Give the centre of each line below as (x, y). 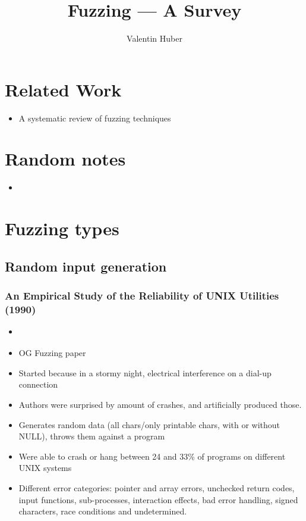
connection (38, 384)
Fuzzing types (62, 228)
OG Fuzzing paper (52, 353)
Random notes (65, 159)
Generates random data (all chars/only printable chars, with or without (149, 424)
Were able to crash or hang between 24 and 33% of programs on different (152, 456)
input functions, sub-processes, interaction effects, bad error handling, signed (158, 499)
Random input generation (86, 266)
